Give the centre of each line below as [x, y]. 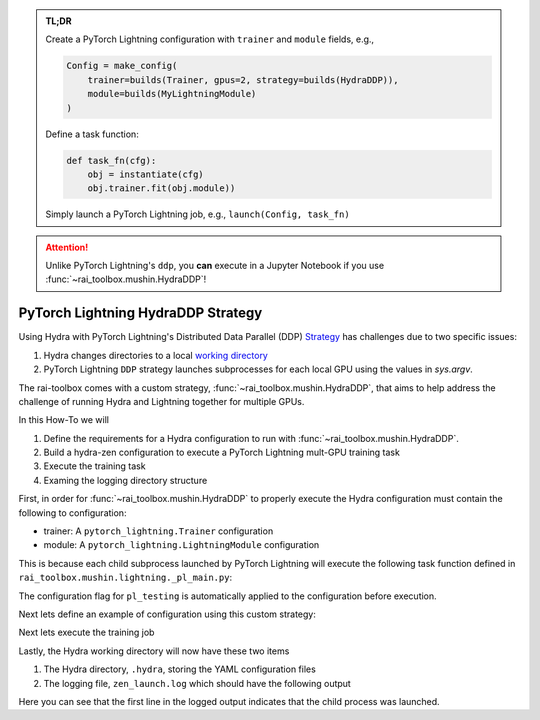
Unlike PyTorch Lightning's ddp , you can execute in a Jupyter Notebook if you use [215, 266]
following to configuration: [72, 512]
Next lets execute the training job [86, 632]
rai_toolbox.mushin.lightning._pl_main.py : [125, 577]
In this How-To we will [64, 420]
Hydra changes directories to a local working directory [156, 355]
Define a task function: [92, 134]
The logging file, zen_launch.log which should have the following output [197, 683]
